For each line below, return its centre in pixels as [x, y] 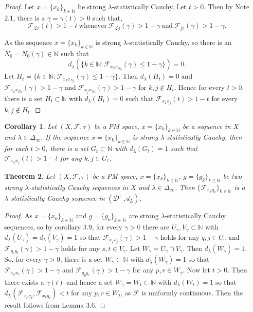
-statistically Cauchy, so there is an [179, 42]
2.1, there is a [25, 17]
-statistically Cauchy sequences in [79, 187]
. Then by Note [226, 6]
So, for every [23, 259]
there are [156, 227]
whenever [93, 26]
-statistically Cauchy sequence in [57, 198]
